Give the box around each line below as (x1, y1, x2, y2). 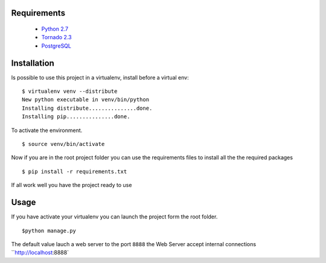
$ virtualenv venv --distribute (22, 88, 118, 95)
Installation (11, 58, 54, 68)
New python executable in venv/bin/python (22, 97, 150, 103)
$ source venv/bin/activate (22, 141, 105, 148)
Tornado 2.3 (41, 34, 72, 41)
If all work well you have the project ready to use (11, 182, 132, 189)
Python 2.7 (41, 25, 69, 33)
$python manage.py (22, 227, 77, 234)
